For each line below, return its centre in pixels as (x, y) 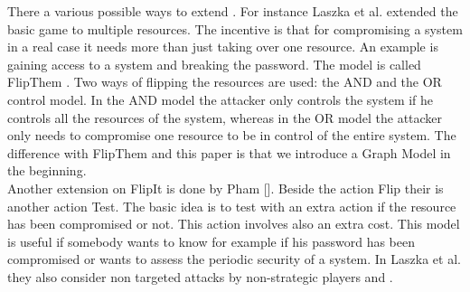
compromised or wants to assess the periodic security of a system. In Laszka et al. (234, 259)
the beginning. (47, 170)
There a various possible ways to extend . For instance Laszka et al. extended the (233, 11)
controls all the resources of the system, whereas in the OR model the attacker (225, 117)
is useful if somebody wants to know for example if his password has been (211, 241)
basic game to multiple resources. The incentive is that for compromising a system (235, 28)
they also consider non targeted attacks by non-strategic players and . (200, 276)
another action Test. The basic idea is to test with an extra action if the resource (232, 206)
